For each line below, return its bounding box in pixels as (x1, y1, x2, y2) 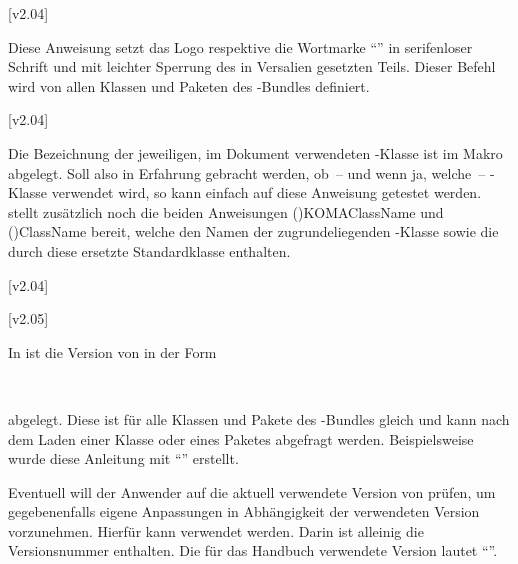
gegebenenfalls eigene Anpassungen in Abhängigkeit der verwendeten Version (8, 501, 480, 522)
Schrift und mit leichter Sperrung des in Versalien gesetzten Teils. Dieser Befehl (8, 56, 496, 77)
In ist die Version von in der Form (8, 341, 217, 362)
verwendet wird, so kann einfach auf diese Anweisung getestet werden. (51, 182, 482, 203)
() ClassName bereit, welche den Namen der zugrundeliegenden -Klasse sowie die (8, 221, 499, 242)
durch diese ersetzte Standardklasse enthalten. (8, 240, 291, 261)
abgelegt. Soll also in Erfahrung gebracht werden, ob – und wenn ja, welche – (8, 162, 486, 183)
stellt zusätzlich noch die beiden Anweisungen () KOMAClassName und (8, 201, 444, 222)
